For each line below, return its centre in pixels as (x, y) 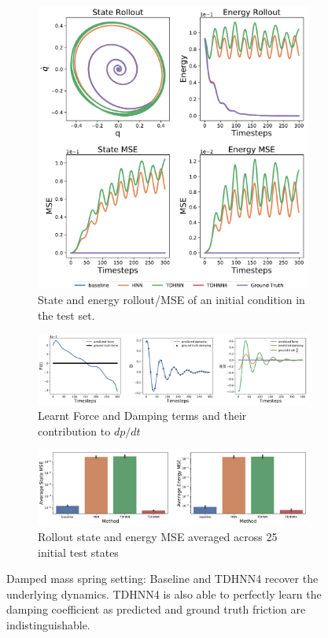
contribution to (74, 430)
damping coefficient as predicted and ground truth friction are (156, 609)
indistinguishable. (48, 624)
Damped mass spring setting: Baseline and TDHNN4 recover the (162, 579)
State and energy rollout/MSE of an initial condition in (171, 299)
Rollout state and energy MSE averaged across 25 (158, 536)
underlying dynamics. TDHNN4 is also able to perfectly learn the (164, 593)
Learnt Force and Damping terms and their (142, 415)
